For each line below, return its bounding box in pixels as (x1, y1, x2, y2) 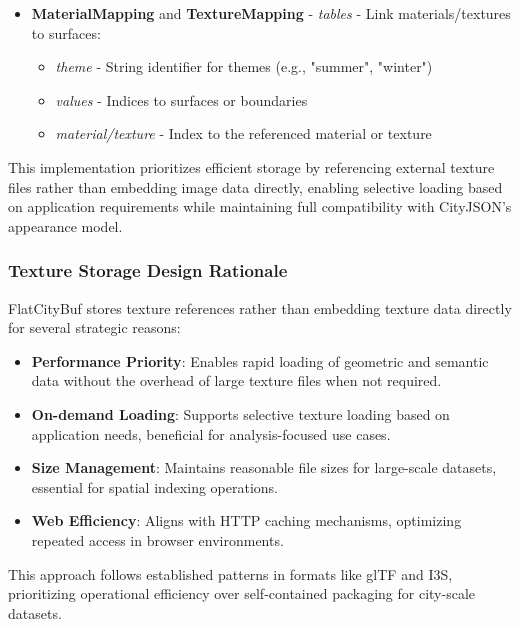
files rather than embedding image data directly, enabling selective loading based (8, 176, 503, 197)
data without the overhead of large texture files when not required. (31, 370, 442, 391)
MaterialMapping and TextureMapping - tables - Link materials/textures (31, 3, 511, 23)
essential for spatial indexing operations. (31, 476, 278, 497)
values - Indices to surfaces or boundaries (55, 89, 308, 110)
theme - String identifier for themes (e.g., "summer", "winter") (55, 56, 433, 77)
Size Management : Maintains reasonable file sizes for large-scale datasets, (31, 457, 497, 478)
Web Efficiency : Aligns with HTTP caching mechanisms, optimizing (31, 510, 462, 531)
